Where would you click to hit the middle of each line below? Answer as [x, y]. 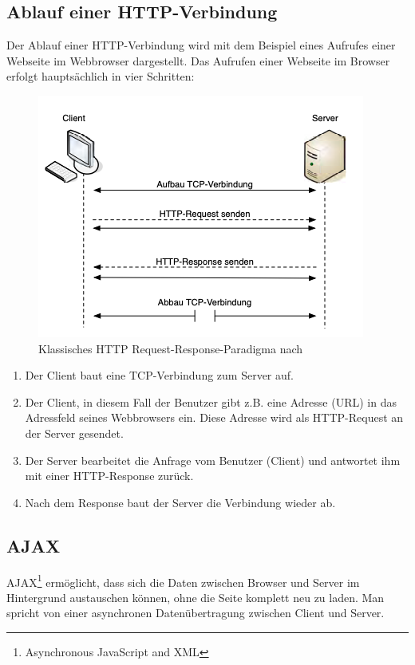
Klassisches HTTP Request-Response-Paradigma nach [171, 348]
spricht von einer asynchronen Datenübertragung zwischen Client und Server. [196, 613]
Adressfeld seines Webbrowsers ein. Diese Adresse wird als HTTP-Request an [214, 417]
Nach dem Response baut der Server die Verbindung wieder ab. [180, 502]
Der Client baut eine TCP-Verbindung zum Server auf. [159, 375]
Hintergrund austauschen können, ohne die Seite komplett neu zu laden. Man [196, 597]
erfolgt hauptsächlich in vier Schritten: [101, 76]
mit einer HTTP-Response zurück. [109, 476]
